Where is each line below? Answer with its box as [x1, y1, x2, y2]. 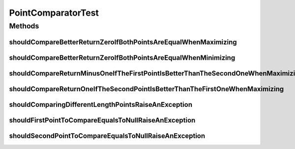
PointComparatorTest [9, 7, 99, 18]
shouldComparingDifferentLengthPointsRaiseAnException [9, 100, 193, 109]
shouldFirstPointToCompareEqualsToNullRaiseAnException [9, 116, 196, 124]
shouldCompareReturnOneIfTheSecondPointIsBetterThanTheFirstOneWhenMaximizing [9, 85, 284, 93]
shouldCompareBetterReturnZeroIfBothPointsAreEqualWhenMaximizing [9, 38, 237, 46]
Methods [9, 22, 39, 30]
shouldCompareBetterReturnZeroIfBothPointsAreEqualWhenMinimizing [9, 53, 236, 62]
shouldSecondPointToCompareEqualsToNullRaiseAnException [9, 131, 206, 140]
